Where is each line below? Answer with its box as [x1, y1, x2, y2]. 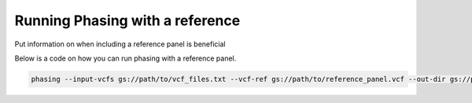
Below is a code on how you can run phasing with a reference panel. [14, 53, 237, 63]
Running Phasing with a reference [14, 12, 241, 29]
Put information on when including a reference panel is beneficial [14, 39, 226, 49]
